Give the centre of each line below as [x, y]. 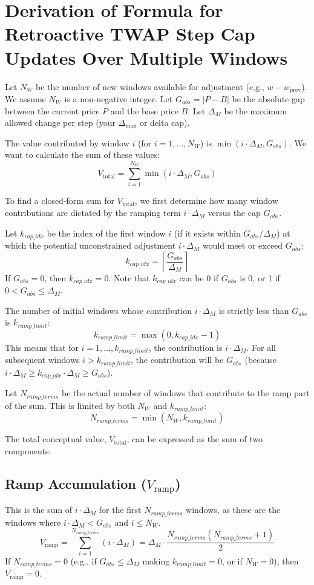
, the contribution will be [177, 360]
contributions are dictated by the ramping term [93, 213]
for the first [120, 510]
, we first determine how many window [206, 201]
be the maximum [256, 110]
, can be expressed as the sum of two [195, 439]
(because [261, 360]
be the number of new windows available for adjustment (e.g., [150, 86]
